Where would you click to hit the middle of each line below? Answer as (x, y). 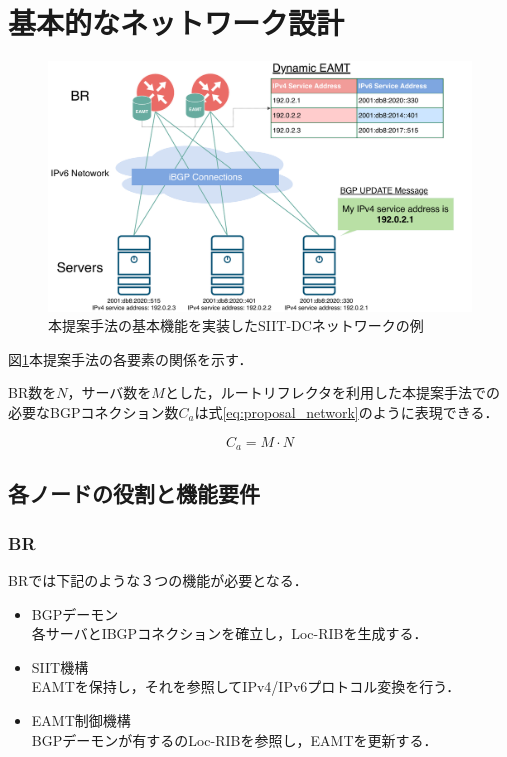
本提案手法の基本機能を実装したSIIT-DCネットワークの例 (236, 325)
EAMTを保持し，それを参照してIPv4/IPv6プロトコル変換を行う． (246, 686)
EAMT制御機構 (81, 720)
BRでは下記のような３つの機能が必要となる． (158, 580)
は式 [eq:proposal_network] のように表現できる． (346, 412)
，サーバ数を (109, 392)
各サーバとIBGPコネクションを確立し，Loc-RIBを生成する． (229, 633)
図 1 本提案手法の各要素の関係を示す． (130, 358)
